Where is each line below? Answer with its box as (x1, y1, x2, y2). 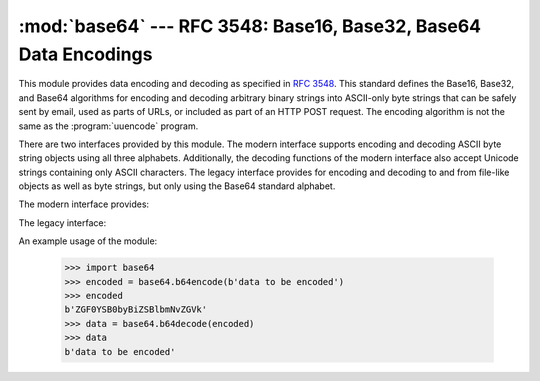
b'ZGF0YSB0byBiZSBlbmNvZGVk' (64, 304, 208, 315)
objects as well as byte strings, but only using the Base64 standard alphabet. (18, 180, 336, 192)
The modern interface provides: (18, 198, 150, 210)
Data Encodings (18, 43, 153, 65)
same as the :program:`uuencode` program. (18, 120, 199, 132)
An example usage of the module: (18, 235, 158, 247)
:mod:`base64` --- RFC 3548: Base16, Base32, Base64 (18, 15, 482, 37)
